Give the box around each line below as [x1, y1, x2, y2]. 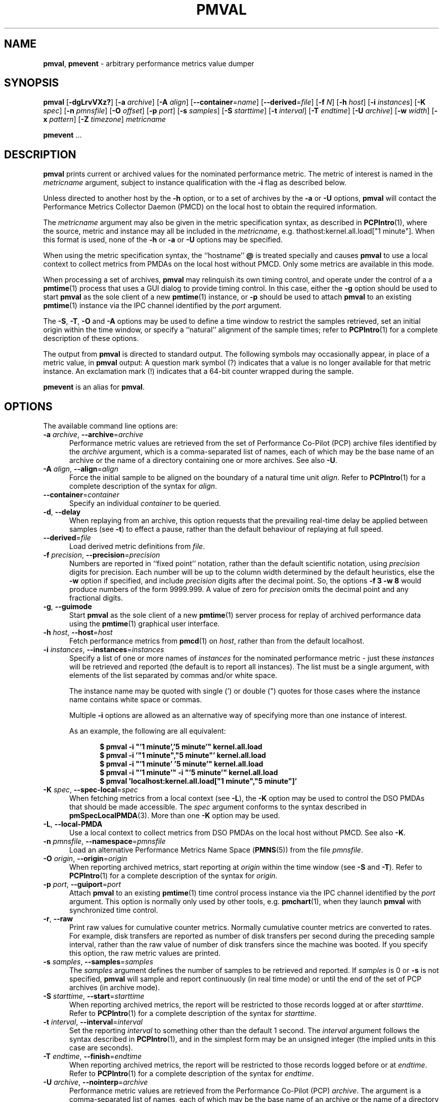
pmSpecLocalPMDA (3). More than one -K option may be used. [69, 811, 280, 820]
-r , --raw [43, 914, 73, 923]
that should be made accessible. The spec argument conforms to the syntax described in [69, 802, 367, 812]
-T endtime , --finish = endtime [43, 1052, 142, 1061]
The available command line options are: [43, 421, 178, 431]
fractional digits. [69, 594, 123, 603]
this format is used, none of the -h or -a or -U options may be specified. [43, 235, 283, 244]
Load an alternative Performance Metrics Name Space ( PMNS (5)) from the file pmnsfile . [69, 845, 363, 855]
